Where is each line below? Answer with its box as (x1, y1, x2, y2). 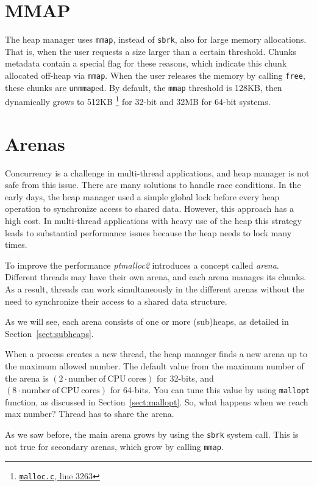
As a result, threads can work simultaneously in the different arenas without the (5, 283, 305, 295)
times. (5, 238, 27, 251)
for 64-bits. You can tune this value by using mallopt (110, 383, 310, 396)
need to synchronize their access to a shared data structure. (5, 294, 227, 307)
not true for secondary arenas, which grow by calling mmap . (5, 440, 224, 452)
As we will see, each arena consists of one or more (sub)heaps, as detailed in (5, 315, 289, 328)
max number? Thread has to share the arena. (5, 407, 174, 420)
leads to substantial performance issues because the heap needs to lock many (5, 226, 292, 239)
